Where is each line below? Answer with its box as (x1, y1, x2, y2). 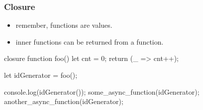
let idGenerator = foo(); (4, 70, 78, 80)
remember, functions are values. (15, 20, 112, 30)
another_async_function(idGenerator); (4, 96, 123, 107)
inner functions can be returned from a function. (15, 36, 164, 47)
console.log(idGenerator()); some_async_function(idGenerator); (4, 86, 200, 97)
